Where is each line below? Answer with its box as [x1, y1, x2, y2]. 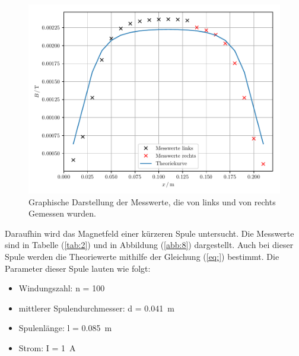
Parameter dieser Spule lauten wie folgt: [5, 262, 151, 274]
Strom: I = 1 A [18, 341, 76, 354]
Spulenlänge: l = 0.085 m [18, 322, 112, 334]
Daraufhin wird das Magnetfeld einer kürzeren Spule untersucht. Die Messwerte [5, 227, 294, 239]
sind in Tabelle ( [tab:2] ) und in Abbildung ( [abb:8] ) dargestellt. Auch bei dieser [5, 239, 294, 251]
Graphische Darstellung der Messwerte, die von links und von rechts [28, 195, 276, 208]
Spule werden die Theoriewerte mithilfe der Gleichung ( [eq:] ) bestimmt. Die [5, 250, 279, 262]
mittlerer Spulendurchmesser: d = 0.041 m [18, 301, 174, 314]
